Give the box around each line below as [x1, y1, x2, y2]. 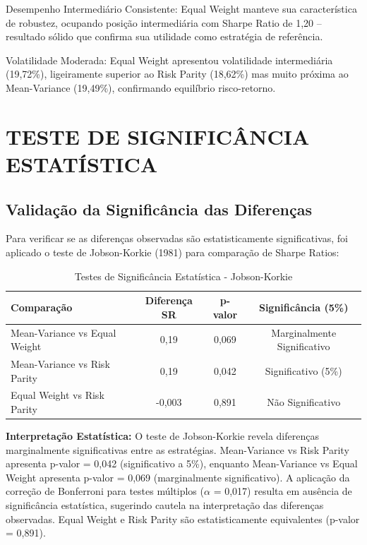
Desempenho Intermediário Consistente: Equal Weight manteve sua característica [6, 1, 357, 16]
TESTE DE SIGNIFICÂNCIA [6, 121, 310, 150]
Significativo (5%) [265, 363, 342, 378]
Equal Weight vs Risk [11, 388, 104, 402]
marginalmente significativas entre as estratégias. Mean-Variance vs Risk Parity [6, 442, 349, 457]
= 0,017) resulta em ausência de [213, 484, 352, 498]
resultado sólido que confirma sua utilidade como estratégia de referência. [6, 29, 323, 44]
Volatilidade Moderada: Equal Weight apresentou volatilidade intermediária [6, 52, 333, 67]
